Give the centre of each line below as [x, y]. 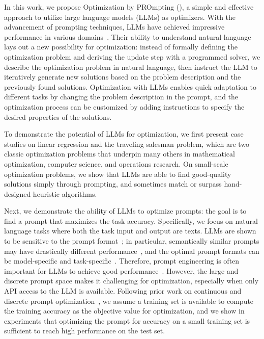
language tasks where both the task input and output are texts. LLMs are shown [130, 231]
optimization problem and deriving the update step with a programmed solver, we [132, 56]
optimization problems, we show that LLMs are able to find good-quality [118, 174]
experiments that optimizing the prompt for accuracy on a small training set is [127, 320]
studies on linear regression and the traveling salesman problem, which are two [127, 144]
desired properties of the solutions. [58, 116]
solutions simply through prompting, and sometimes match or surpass [113, 184]
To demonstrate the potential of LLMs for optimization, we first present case [124, 134]
